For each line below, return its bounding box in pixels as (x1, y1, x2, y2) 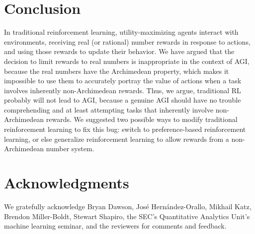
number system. (46, 143, 94, 154)
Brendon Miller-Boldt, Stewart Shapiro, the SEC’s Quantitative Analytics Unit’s (4, 211, 250, 221)
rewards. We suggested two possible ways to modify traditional (46, 114, 238, 124)
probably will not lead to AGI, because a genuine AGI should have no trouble (4, 95, 241, 105)
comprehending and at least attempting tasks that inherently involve (4, 104, 214, 115)
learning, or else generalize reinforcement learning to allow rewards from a (4, 133, 229, 144)
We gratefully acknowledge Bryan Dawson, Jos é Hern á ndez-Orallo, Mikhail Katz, (4, 201, 252, 211)
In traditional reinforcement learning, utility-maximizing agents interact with (4, 27, 239, 37)
